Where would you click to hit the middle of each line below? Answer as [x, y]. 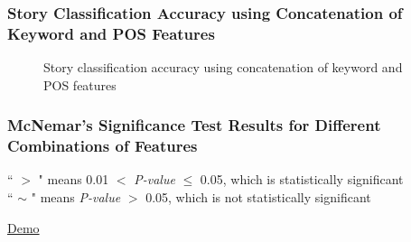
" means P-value [76, 197]
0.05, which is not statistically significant [258, 197]
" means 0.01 [74, 179]
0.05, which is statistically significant [302, 179]
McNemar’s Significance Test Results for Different [194, 125]
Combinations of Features [103, 146]
